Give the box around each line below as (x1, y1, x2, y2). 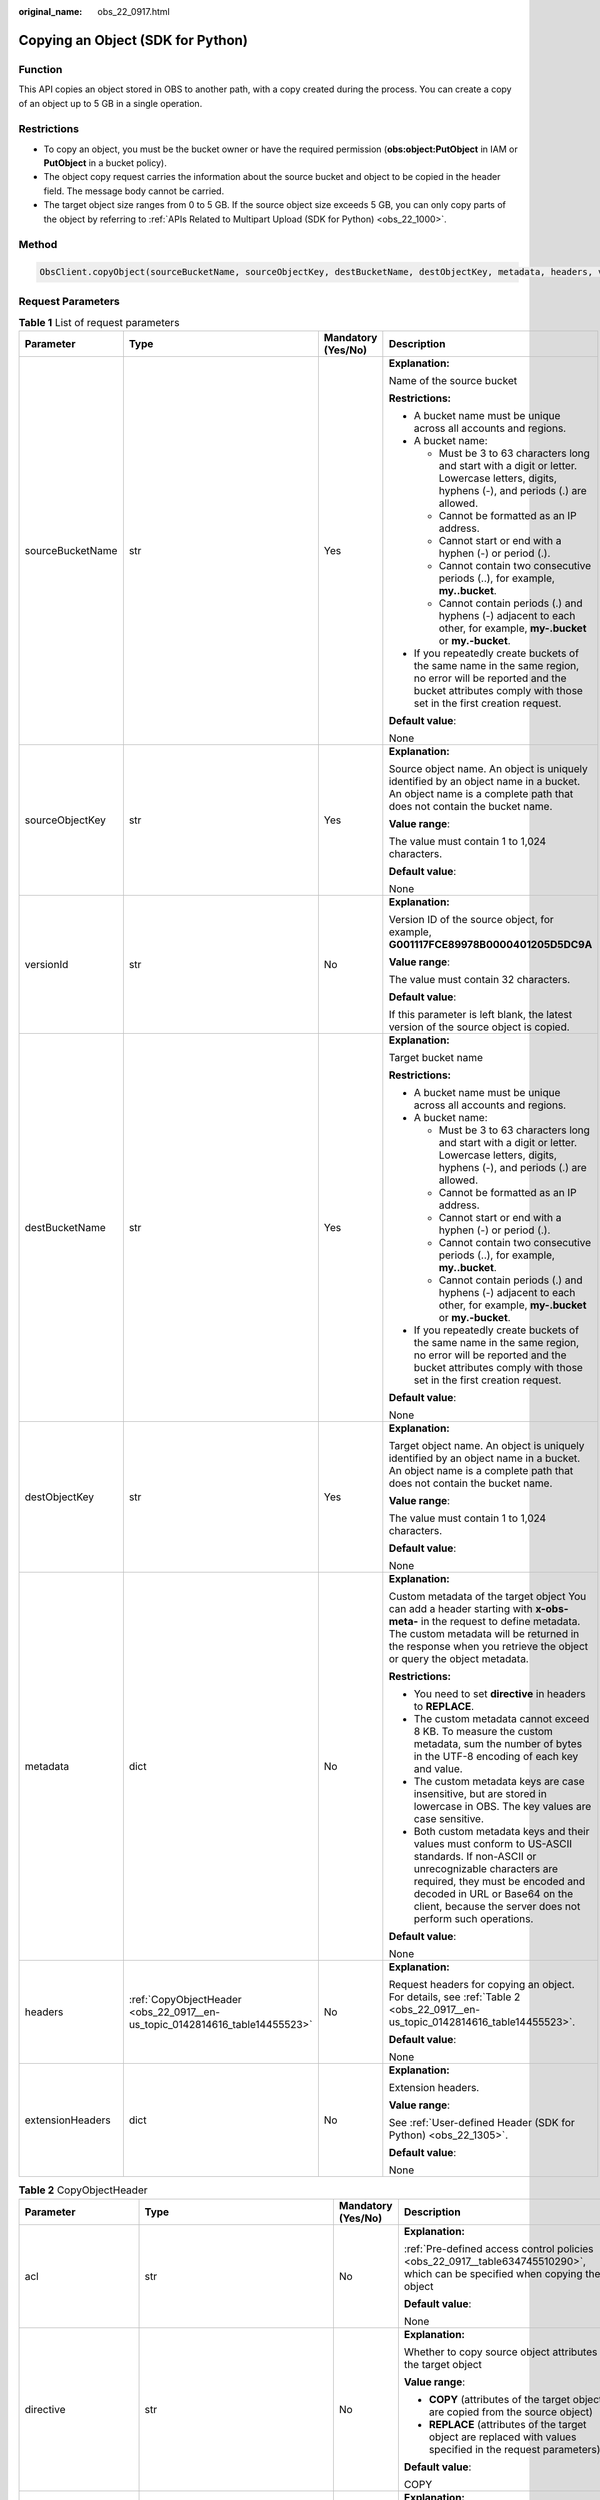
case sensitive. (413, 1812, 485, 1826)
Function (18, 62, 63, 76)
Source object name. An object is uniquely (388, 762, 589, 776)
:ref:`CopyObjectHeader (128, 1993, 242, 2007)
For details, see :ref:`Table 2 (388, 1990, 521, 2004)
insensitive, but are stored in (413, 1787, 547, 1801)
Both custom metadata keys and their (413, 1825, 590, 1839)
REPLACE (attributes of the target (428, 2417, 587, 2431)
